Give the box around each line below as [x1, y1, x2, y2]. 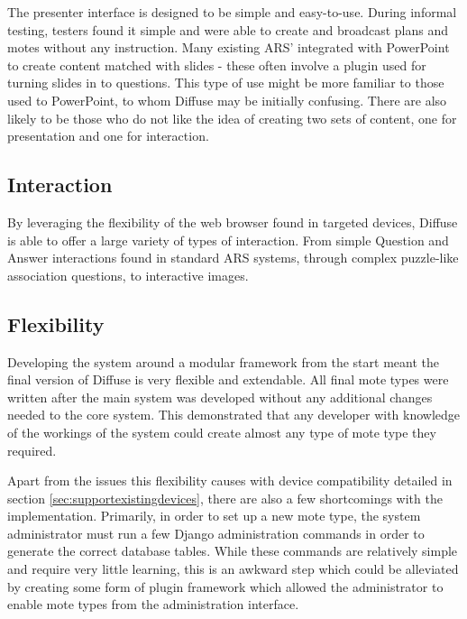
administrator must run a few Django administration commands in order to [7, 523, 425, 542]
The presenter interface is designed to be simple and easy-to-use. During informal [7, 3, 457, 21]
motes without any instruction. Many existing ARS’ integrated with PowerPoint [7, 38, 450, 57]
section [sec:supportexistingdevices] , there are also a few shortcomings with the [7, 488, 443, 507]
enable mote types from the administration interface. [7, 595, 299, 614]
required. [7, 440, 57, 459]
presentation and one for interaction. [7, 126, 209, 145]
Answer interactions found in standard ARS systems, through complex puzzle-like [7, 248, 459, 267]
